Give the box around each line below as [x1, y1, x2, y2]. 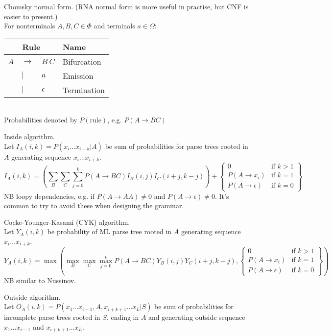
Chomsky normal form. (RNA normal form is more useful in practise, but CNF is [4, 1, 249, 11]
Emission [63, 70, 94, 81]
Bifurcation [63, 55, 101, 67]
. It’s [214, 191, 229, 201]
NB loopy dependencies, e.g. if [4, 191, 95, 201]
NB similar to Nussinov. [4, 275, 76, 286]
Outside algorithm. [4, 291, 61, 302]
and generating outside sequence [148, 312, 245, 322]
